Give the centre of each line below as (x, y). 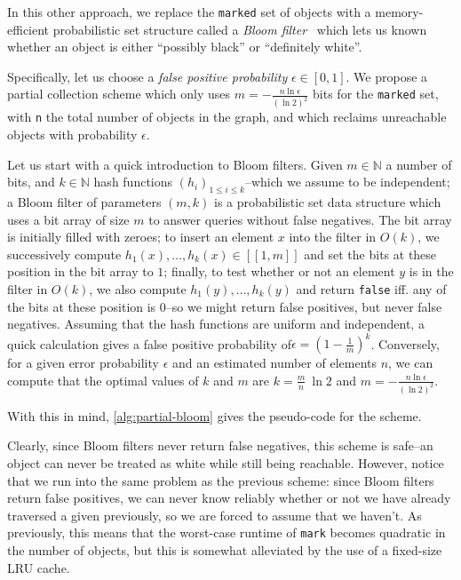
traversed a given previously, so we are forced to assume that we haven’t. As (215, 515)
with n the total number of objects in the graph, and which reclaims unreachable (227, 117)
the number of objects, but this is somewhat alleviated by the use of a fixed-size (225, 549)
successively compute (64, 254)
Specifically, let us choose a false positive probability (147, 76)
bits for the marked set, (376, 94)
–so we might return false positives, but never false (304, 306)
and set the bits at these (370, 254)
